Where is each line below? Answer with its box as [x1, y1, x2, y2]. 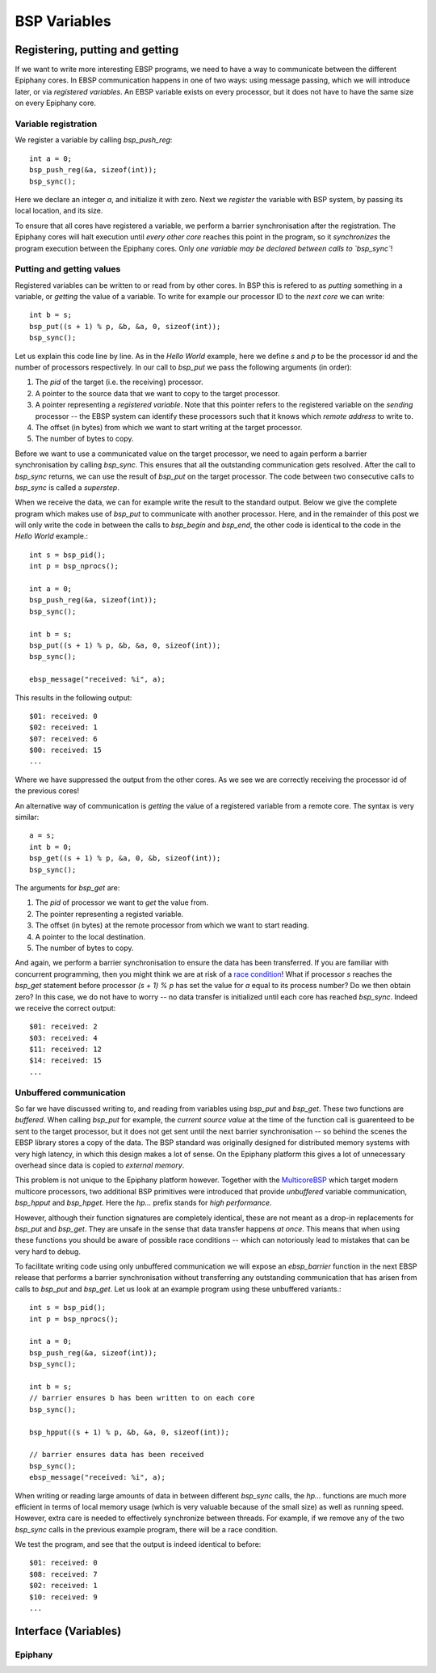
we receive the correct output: [15, 1003, 116, 1012]
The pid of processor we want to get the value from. [35, 898, 209, 907]
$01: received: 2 [29, 1022, 98, 1031]
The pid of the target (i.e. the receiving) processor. [35, 377, 203, 387]
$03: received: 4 [29, 1033, 98, 1042]
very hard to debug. [15, 1246, 81, 1257]
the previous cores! [15, 786, 80, 796]
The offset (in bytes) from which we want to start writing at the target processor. [35, 422, 303, 432]
